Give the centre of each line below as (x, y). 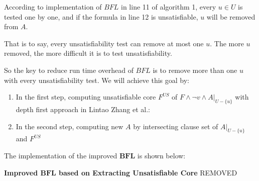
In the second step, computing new (70, 126)
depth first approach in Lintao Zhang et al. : (83, 109)
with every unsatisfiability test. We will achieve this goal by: (97, 80)
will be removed (231, 16)
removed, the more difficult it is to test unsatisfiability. (88, 53)
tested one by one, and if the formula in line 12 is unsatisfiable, (101, 16)
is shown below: (161, 155)
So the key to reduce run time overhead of (69, 70)
